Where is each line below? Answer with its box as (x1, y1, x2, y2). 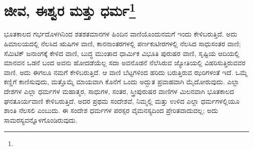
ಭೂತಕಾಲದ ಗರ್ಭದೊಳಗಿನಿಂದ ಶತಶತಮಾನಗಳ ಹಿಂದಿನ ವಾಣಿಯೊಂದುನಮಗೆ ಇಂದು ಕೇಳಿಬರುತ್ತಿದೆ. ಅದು (4, 29, 237, 39)
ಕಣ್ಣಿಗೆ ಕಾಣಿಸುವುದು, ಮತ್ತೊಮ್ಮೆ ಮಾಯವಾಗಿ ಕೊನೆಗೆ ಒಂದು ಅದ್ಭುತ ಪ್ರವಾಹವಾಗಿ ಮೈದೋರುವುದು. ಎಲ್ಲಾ (4, 76, 239, 87)
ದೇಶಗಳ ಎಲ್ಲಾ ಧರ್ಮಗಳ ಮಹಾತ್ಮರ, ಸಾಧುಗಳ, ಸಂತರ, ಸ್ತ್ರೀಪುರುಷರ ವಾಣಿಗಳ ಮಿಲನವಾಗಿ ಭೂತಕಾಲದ (4, 86, 235, 96)
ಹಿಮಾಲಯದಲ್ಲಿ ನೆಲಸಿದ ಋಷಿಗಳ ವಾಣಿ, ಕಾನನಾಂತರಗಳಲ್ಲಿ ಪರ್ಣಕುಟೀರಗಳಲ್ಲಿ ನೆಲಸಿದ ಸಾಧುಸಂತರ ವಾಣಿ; (4, 38, 241, 49)
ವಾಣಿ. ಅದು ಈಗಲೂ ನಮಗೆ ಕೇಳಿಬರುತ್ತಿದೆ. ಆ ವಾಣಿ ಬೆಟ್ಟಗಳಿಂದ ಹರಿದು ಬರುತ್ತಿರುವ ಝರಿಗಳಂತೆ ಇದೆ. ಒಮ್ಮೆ (4, 67, 248, 77)
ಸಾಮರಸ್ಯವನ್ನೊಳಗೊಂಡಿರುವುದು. (4, 114, 77, 125)
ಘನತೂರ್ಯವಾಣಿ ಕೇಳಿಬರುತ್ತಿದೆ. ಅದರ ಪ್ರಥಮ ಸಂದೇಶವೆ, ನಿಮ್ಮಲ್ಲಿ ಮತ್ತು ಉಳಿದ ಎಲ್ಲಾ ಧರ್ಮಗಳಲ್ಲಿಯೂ (4, 95, 240, 106)
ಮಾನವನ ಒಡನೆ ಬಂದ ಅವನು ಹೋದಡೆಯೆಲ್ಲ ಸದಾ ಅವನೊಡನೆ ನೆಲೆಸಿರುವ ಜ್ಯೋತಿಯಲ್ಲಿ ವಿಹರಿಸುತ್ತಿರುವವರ (4, 57, 246, 68)
